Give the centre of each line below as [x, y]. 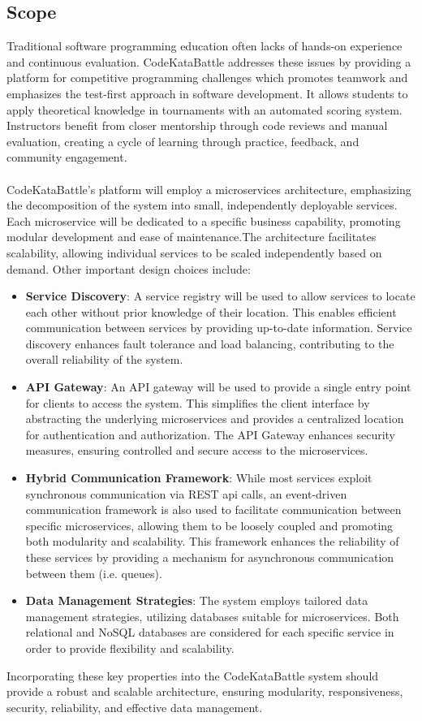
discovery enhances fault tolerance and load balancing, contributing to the [210, 343]
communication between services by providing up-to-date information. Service [219, 328]
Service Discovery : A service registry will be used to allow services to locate [220, 296]
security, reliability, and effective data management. [135, 707]
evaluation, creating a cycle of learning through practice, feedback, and [183, 141]
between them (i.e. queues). [94, 573]
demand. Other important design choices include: [129, 268]
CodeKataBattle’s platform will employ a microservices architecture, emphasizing [209, 189]
